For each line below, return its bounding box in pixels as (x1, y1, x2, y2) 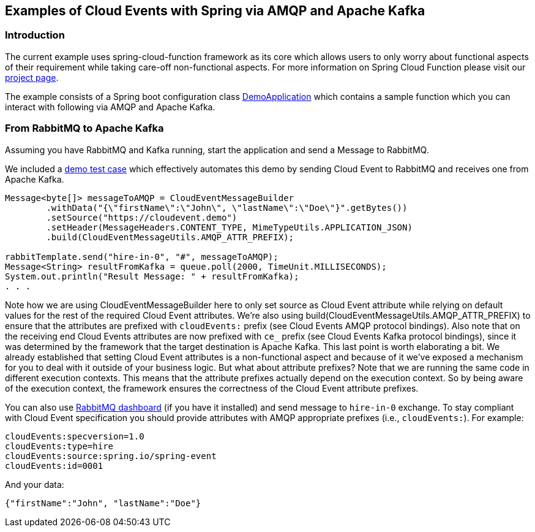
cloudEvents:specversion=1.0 (5, 431, 144, 441)
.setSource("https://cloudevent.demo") (46, 212, 238, 222)
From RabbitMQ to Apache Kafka (5, 122, 164, 135)
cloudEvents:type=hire (5, 441, 114, 451)
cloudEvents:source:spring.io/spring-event (5, 450, 217, 461)
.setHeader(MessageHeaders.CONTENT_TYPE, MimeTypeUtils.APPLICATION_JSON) (46, 222, 413, 232)
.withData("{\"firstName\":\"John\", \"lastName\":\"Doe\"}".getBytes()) (46, 202, 408, 213)
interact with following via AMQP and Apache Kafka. (5, 101, 215, 112)
